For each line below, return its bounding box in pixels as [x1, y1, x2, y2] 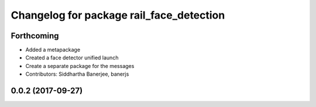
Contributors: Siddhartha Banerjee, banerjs [25, 70, 129, 78]
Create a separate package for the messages [25, 62, 135, 69]
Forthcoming [11, 31, 59, 41]
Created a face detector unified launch [25, 54, 119, 61]
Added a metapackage [25, 47, 81, 53]
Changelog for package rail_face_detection [11, 9, 225, 22]
